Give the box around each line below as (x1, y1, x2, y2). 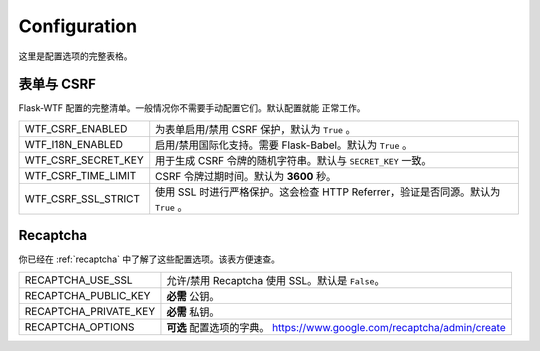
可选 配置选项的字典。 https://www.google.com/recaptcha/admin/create (166, 320, 506, 334)
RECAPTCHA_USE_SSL (24, 273, 134, 287)
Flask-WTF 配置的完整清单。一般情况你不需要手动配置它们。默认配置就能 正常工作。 (18, 102, 366, 114)
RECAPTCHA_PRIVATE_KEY (24, 304, 156, 318)
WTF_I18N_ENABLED (24, 137, 124, 151)
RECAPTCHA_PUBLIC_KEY (24, 288, 151, 302)
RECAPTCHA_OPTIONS (24, 320, 135, 334)
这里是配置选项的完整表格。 (18, 50, 133, 62)
